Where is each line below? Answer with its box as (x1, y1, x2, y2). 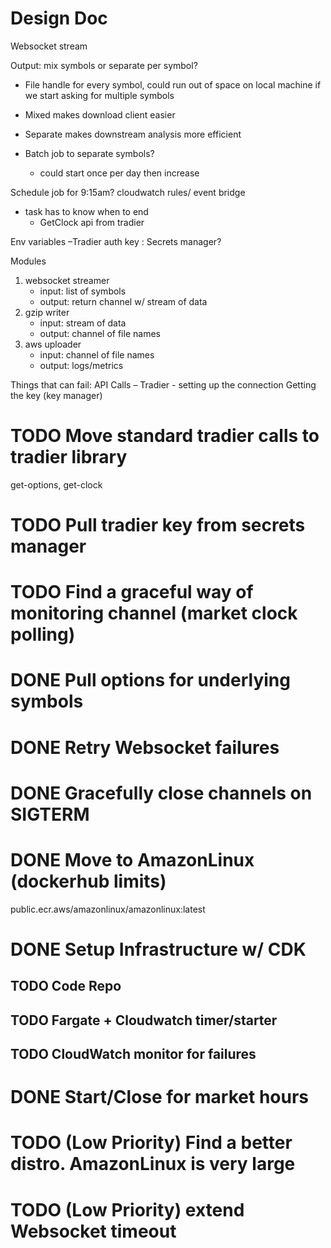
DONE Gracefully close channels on (10, 782, 313, 804)
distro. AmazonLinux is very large (10, 1153, 296, 1176)
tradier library (10, 446, 128, 469)
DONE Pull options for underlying (10, 669, 291, 692)
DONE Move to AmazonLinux (10, 849, 255, 871)
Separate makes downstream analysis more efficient (24, 128, 242, 140)
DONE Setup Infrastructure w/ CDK (10, 938, 307, 961)
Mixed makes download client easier (24, 108, 176, 121)
